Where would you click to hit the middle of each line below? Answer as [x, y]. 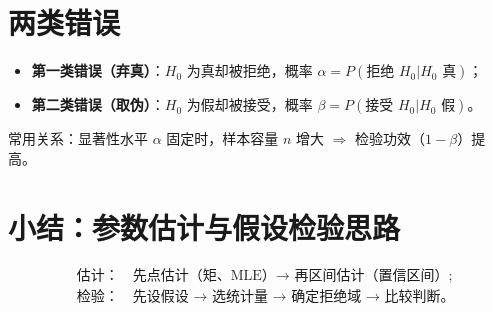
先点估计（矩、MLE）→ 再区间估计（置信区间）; [292, 276]
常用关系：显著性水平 [78, 138]
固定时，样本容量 [222, 138]
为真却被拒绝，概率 [249, 70]
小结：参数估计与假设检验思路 [204, 226]
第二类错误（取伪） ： [98, 104]
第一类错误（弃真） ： [98, 70]
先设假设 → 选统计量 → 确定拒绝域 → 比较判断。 [293, 297]
